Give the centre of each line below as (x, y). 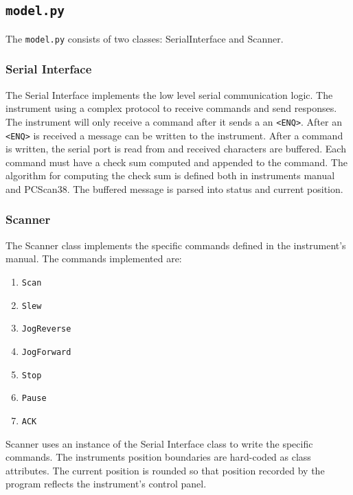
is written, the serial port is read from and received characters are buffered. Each (176, 149)
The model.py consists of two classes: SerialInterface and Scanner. (145, 38)
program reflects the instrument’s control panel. (106, 484)
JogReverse (46, 329)
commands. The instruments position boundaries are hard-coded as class (158, 457)
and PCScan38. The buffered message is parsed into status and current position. (174, 188)
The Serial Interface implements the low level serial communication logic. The (169, 94)
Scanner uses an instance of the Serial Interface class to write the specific (159, 443)
